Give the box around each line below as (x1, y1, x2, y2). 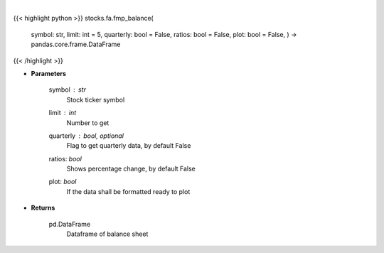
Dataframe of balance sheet (66, 230, 149, 238)
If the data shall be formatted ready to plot (66, 187, 191, 195)
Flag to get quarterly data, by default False (66, 141, 191, 150)
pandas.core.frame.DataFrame (31, 40, 121, 49)
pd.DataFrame (48, 220, 91, 228)
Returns (31, 203, 55, 212)
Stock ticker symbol (66, 95, 125, 104)
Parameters (31, 69, 67, 77)
